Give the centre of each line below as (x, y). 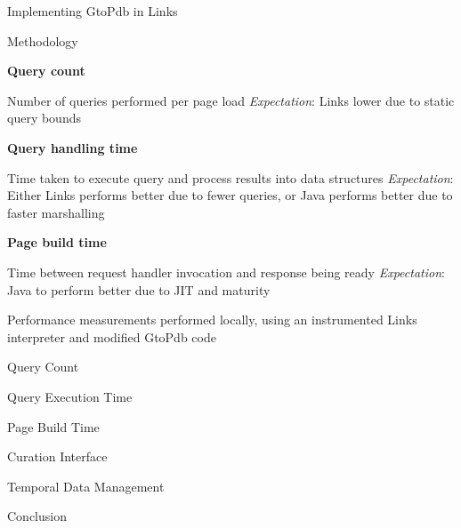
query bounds (44, 118)
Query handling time (73, 147)
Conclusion (37, 516)
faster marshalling (56, 212)
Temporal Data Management (86, 486)
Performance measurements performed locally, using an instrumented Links (212, 320)
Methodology (43, 40)
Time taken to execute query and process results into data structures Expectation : (230, 177)
